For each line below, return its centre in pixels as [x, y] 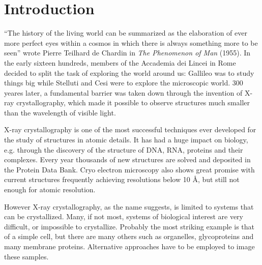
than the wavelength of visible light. [60, 112]
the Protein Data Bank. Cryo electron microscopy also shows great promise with [129, 169]
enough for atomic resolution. [50, 189]
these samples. [26, 256]
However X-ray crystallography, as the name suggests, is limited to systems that [129, 206]
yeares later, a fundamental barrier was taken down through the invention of [123, 92]
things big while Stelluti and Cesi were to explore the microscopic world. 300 [124, 83]
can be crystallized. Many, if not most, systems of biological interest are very [124, 216]
